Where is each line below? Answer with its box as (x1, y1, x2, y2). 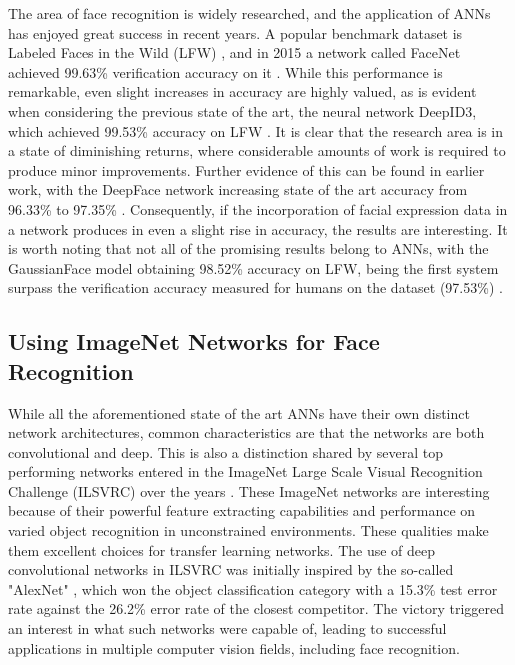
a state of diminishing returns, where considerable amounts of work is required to (8, 140, 506, 161)
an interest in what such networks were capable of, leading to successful (8, 618, 447, 639)
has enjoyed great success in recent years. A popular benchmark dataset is (8, 22, 463, 43)
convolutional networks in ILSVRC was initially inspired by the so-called (8, 559, 454, 580)
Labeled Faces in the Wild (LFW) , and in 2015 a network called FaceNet (8, 42, 461, 63)
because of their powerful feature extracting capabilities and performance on (8, 500, 476, 521)
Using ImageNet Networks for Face (8, 326, 380, 357)
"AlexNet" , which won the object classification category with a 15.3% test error (8, 578, 498, 599)
